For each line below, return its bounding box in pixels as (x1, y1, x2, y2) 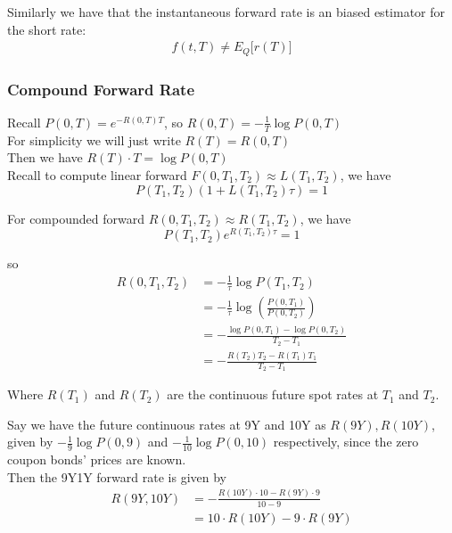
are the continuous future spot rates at (167, 385, 379, 404)
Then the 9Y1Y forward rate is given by (7, 467, 226, 486)
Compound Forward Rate (7, 78, 195, 100)
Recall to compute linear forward (7, 165, 187, 184)
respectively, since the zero (273, 432, 419, 451)
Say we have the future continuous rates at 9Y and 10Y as (7, 414, 326, 433)
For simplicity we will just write (7, 130, 181, 149)
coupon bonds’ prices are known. (7, 450, 186, 469)
